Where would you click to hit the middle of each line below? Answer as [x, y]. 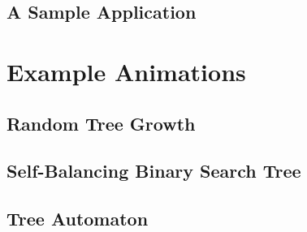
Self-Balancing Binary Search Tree [154, 171]
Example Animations [126, 71]
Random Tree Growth [101, 123]
